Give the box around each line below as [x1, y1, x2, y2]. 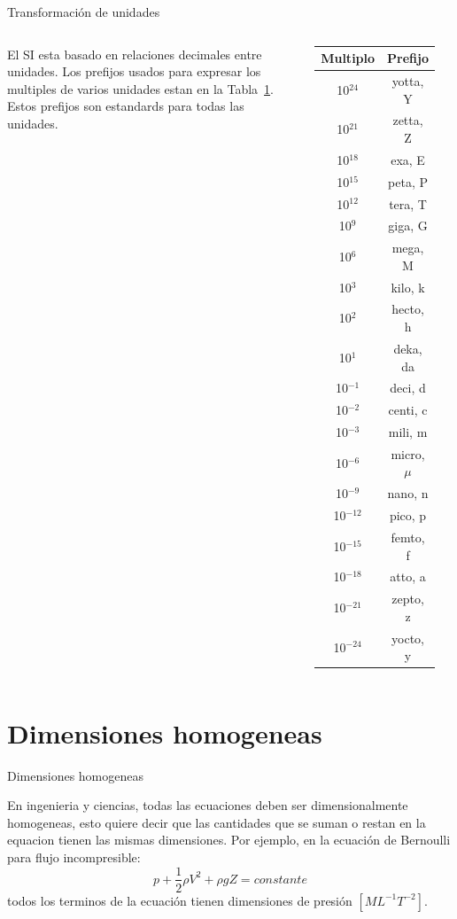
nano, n [387, 484, 429, 502]
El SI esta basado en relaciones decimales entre [7, 44, 262, 63]
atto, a [390, 567, 426, 586]
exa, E [391, 150, 425, 168]
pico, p [389, 506, 427, 525]
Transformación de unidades [7, 3, 160, 20]
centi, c [388, 401, 428, 419]
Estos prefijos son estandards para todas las [7, 97, 244, 115]
